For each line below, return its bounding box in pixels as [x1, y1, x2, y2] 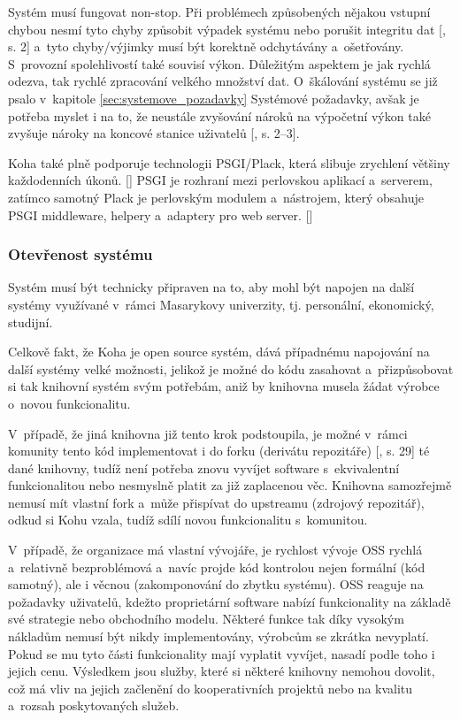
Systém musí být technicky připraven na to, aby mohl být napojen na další [8, 278, 415, 296]
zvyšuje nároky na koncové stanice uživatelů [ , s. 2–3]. [8, 124, 300, 142]
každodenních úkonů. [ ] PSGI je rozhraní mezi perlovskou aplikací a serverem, [8, 171, 433, 189]
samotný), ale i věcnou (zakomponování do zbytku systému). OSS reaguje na [8, 575, 424, 594]
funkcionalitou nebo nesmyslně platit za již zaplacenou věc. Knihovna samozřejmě [8, 476, 452, 494]
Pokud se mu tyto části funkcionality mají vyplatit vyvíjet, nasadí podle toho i [8, 644, 435, 663]
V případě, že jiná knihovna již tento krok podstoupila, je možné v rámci [8, 424, 408, 442]
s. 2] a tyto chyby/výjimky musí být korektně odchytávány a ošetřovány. [8, 37, 404, 56]
